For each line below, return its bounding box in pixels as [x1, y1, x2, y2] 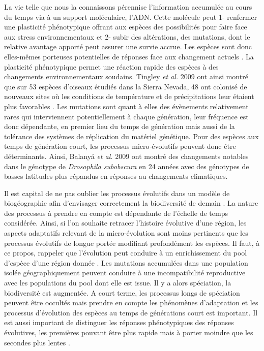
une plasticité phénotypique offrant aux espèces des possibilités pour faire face [4, 21, 247, 32]
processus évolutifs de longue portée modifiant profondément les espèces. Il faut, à [4, 237, 260, 248]
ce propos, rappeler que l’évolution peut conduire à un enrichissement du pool [4, 247, 247, 258]
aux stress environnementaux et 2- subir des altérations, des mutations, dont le [4, 31, 250, 42]
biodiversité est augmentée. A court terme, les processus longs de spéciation [4, 287, 240, 298]
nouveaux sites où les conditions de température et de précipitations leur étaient [4, 91, 254, 102]
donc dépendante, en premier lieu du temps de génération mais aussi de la [4, 121, 235, 132]
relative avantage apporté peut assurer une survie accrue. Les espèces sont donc [4, 41, 252, 52]
